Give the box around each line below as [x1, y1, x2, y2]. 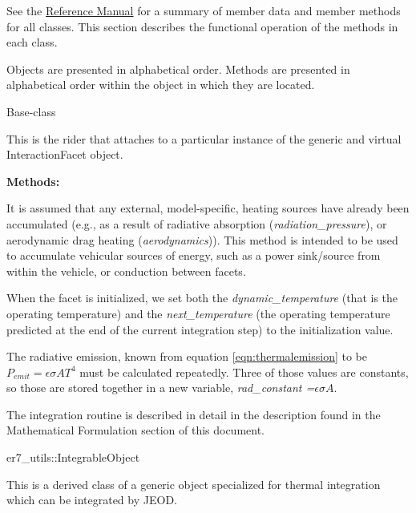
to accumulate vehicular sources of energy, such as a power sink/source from [6, 247, 381, 264]
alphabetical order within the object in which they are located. [6, 76, 315, 93]
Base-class [6, 103, 56, 119]
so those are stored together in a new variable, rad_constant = [6, 379, 315, 396]
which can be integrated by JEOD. [6, 491, 177, 508]
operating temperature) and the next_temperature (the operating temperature [6, 305, 390, 321]
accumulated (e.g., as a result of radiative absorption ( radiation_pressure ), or [6, 215, 387, 232]
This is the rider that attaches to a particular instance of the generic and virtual [6, 130, 402, 147]
